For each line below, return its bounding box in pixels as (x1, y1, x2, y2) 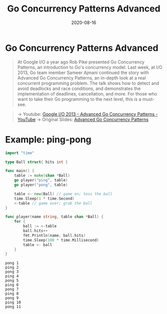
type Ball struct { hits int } (5, 159, 68, 164)
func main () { (5, 168, 35, 173)
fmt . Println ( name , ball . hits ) (23, 233, 86, 238)
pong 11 (5, 304, 21, 309)
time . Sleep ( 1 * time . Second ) (14, 196, 75, 201)
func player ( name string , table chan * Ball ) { (5, 214, 104, 219)
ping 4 (5, 273, 19, 279)
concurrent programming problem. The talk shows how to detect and (17, 80, 160, 86)
